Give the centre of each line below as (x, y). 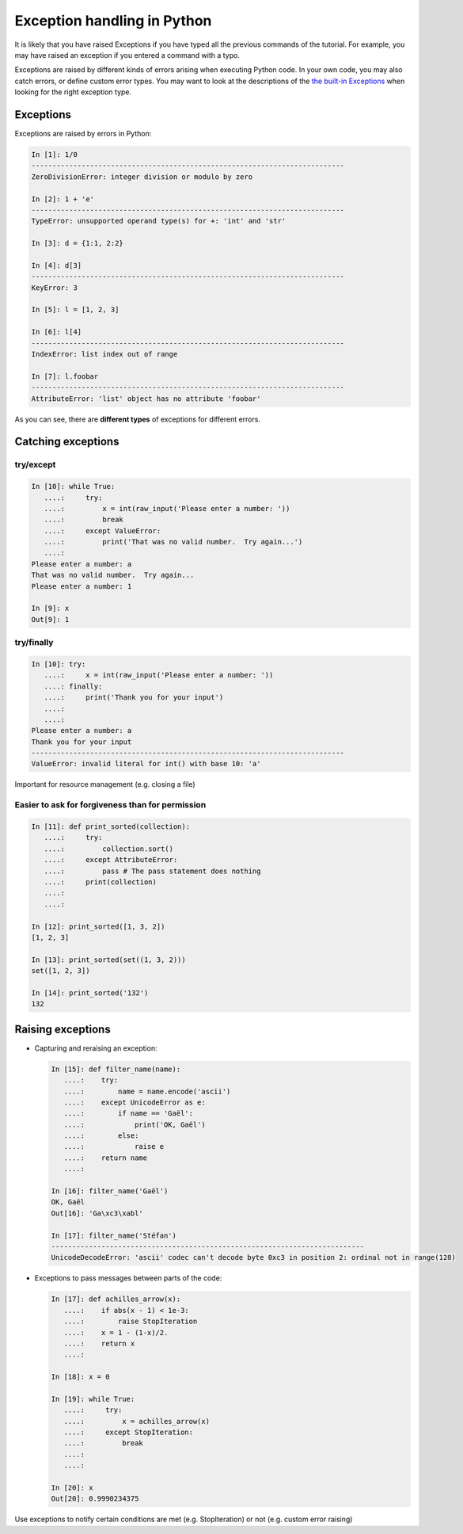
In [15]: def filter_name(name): (116, 1069)
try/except (35, 465)
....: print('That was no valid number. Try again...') (173, 542)
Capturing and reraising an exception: (96, 1048)
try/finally (34, 643)
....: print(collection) (101, 882)
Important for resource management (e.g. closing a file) (105, 784)
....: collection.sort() (109, 849)
